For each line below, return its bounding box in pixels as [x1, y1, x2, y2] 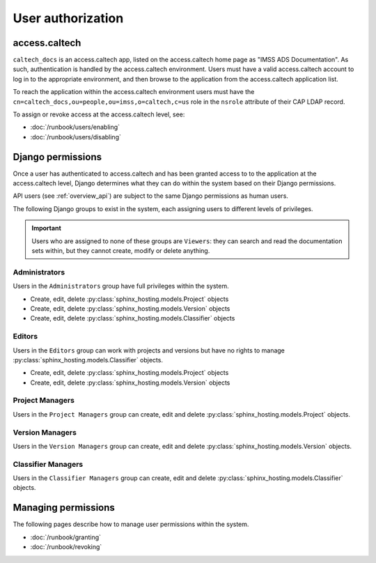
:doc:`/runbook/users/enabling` [30, 123, 120, 132]
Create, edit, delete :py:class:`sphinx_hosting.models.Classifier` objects [30, 314, 235, 323]
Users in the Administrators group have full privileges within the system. [13, 282, 229, 291]
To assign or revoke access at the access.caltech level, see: [13, 110, 185, 118]
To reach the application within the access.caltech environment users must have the [13, 88, 255, 96]
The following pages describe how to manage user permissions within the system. [13, 520, 249, 529]
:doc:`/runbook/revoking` [30, 543, 102, 551]
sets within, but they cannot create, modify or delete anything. [31, 247, 210, 255]
